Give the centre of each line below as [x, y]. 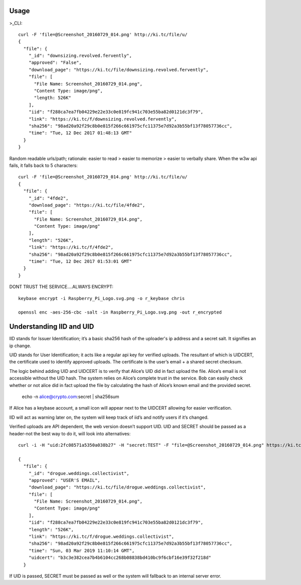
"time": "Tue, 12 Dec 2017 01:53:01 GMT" [80, 262]
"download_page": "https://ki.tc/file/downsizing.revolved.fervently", [118, 70]
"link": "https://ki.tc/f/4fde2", [71, 247]
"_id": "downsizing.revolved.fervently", [80, 56]
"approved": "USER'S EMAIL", [64, 480]
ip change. [20, 346]
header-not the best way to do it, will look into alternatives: [70, 433]
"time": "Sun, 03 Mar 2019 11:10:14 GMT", [82, 551]
